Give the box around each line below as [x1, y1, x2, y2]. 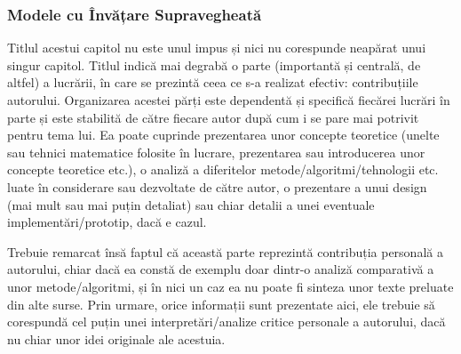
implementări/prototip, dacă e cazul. [7, 213, 207, 231]
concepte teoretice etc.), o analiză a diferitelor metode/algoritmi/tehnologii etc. [7, 160, 439, 179]
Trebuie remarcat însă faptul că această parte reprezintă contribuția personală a [7, 242, 443, 261]
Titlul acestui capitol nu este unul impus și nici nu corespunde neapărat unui [7, 38, 426, 57]
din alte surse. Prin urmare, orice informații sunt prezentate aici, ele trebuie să [7, 294, 435, 313]
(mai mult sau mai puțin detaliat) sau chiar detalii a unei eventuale [7, 195, 375, 213]
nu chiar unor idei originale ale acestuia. [7, 329, 226, 348]
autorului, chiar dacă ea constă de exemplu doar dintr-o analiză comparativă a [7, 260, 434, 278]
